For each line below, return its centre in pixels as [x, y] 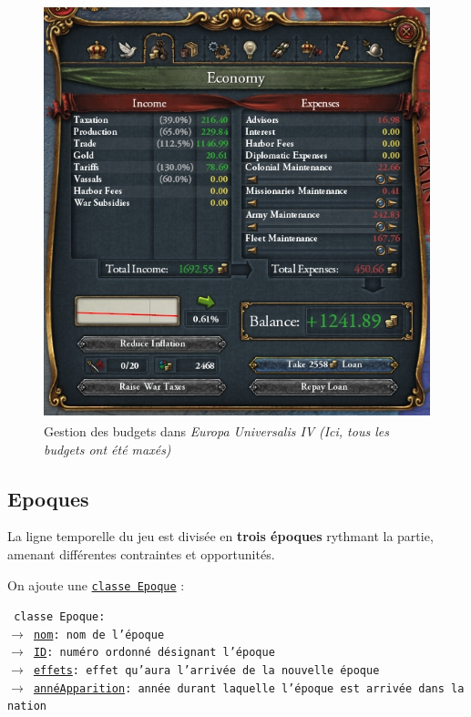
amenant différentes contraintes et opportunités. [141, 553]
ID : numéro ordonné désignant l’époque [154, 653]
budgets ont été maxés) [108, 449]
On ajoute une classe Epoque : [96, 584]
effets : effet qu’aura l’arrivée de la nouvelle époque [206, 671]
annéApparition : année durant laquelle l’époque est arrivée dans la [249, 688]
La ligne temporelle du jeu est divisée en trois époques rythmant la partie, [220, 536]
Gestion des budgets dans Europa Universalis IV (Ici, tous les [216, 430]
